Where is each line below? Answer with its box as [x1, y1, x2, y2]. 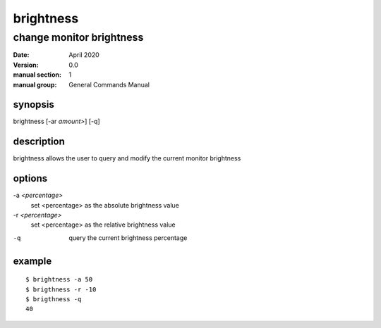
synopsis [13, 99, 54, 111]
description [13, 136, 65, 148]
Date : [13, 51, 30, 59]
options [13, 172, 48, 184]
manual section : [13, 70, 61, 79]
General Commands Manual [68, 80, 150, 89]
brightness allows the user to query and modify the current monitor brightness [13, 154, 241, 163]
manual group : [13, 80, 57, 89]
